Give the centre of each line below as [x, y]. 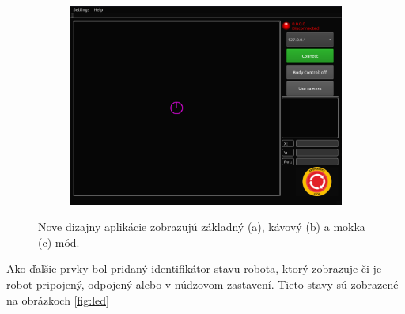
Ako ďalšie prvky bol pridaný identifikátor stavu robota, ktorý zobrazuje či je [194, 269]
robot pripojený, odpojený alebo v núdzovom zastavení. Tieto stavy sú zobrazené [202, 284]
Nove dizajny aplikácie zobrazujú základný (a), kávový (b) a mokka [202, 227]
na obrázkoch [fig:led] [58, 299]
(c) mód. [59, 242]
